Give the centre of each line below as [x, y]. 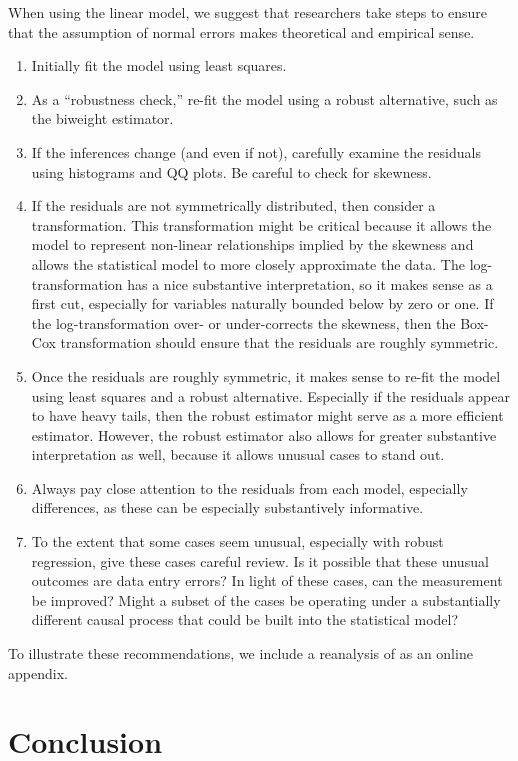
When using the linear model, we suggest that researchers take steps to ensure [248, 12]
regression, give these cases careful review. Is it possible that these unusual [260, 560]
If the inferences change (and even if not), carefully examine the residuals [256, 151]
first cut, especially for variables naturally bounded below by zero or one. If [262, 303]
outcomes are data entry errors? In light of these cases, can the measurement [267, 580]
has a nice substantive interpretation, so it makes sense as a [310, 283]
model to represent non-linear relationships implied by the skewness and [252, 244]
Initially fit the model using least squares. [159, 65]
